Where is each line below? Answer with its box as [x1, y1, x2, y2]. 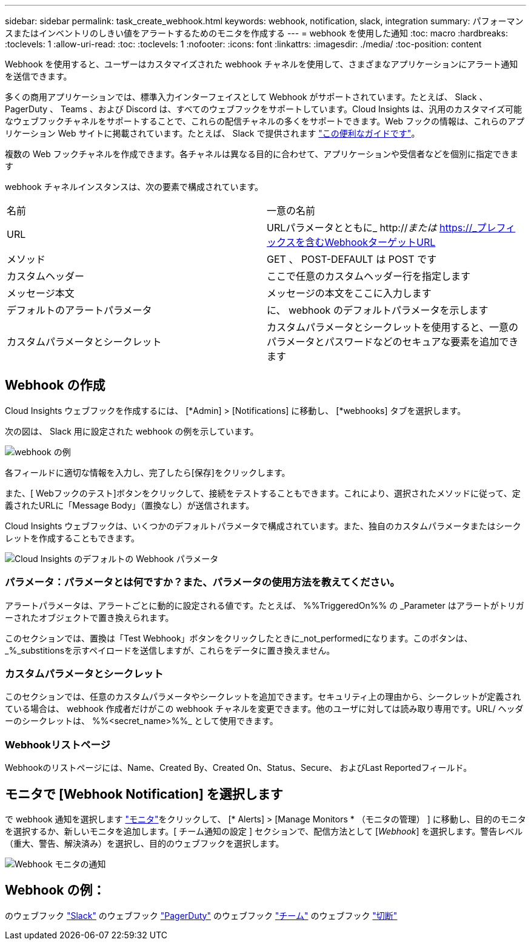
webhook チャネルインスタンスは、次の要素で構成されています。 [5, 181, 264, 192]
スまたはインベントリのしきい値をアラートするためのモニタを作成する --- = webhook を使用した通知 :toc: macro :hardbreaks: [5, 28, 508, 38]
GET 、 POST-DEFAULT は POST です [267, 253, 437, 265]
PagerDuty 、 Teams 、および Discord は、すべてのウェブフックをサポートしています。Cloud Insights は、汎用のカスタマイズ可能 [5, 104, 522, 114]
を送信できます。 [5, 71, 72, 81]
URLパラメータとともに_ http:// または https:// [267, 222, 473, 234]
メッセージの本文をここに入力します [267, 287, 432, 299]
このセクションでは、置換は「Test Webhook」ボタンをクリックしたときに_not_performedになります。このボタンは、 [5, 632, 473, 643]
